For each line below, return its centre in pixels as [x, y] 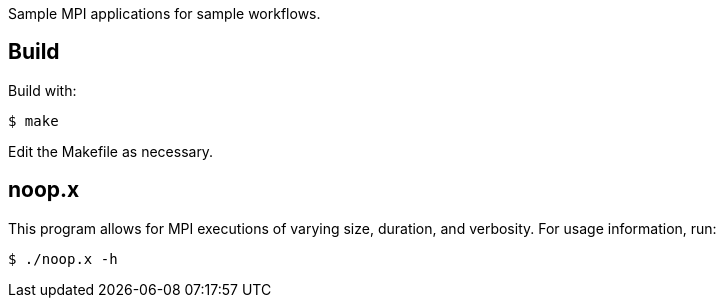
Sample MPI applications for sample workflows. [164, 13]
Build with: [42, 90]
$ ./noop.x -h [63, 258]
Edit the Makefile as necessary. [111, 151]
